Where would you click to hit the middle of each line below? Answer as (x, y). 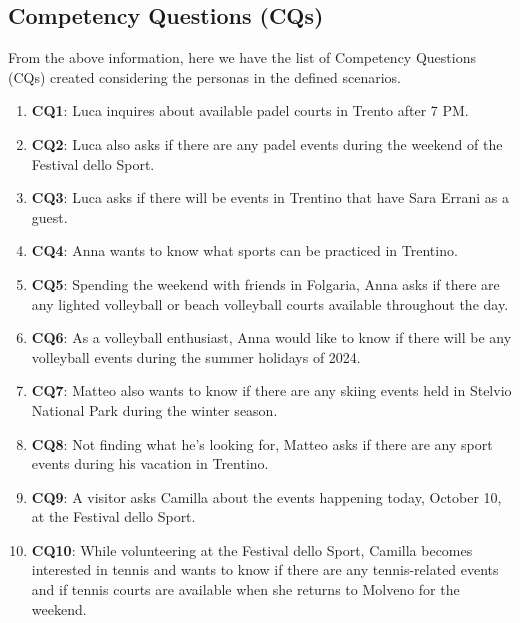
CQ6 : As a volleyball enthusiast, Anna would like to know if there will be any (271, 337)
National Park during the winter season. (154, 409)
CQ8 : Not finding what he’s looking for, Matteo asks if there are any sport (262, 443)
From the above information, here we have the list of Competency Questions (242, 57)
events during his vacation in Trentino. (150, 463)
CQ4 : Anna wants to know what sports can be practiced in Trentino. (244, 250)
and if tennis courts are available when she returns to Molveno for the (245, 589)
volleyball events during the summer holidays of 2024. (196, 356)
